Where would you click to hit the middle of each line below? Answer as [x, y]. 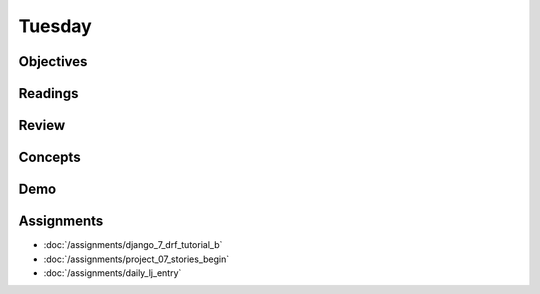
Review [42, 125]
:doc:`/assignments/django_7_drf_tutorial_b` [133, 245]
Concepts [49, 157]
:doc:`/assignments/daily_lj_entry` [112, 272]
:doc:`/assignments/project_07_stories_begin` [136, 259]
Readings [48, 93]
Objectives [53, 61]
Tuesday [55, 26]
